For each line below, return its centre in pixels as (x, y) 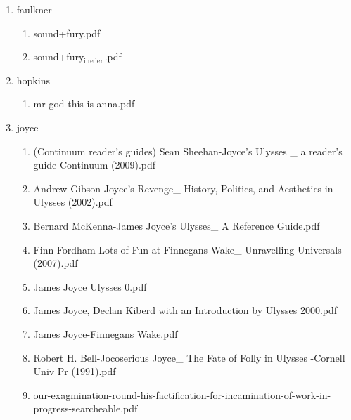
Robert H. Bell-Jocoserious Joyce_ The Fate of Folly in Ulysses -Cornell (189, 357)
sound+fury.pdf (67, 33)
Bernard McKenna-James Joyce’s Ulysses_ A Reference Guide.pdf (177, 225)
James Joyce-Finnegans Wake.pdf (106, 333)
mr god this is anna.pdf (84, 104)
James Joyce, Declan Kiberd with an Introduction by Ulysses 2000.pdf (185, 310)
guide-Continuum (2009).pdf (95, 165)
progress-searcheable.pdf (85, 408)
